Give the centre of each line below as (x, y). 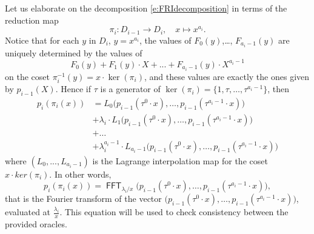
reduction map (32, 20)
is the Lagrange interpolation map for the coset (180, 160)
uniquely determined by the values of (74, 52)
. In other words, (80, 174)
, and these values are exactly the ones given (227, 76)
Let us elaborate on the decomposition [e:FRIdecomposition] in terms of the (146, 8)
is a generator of (130, 89)
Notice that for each (42, 40)
